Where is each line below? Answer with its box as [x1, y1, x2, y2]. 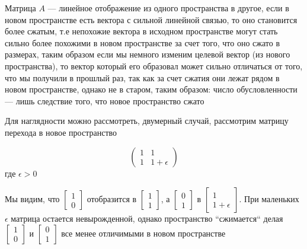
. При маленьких [239, 193, 299, 205]
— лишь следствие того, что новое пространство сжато [5, 94, 204, 107]
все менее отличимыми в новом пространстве [61, 226, 226, 239]
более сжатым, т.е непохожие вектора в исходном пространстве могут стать [5, 25, 278, 37]
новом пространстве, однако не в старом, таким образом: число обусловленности [5, 83, 298, 95]
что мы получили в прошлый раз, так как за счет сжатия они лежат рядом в [5, 71, 280, 84]
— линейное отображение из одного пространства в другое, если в [47, 2, 289, 14]
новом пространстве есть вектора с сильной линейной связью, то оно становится [5, 13, 298, 25]
